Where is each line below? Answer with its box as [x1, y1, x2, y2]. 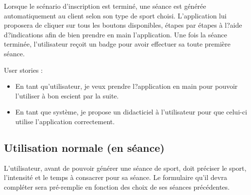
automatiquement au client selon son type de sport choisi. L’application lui [4, 10, 227, 20]
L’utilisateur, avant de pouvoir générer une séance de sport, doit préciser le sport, [4, 162, 247, 173]
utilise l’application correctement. [15, 116, 115, 126]
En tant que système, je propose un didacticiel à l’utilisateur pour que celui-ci [15, 107, 247, 117]
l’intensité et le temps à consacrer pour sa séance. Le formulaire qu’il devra [4, 172, 227, 182]
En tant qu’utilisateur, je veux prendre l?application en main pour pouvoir [15, 81, 238, 91]
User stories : [4, 65, 43, 75]
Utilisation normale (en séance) [4, 140, 165, 155]
